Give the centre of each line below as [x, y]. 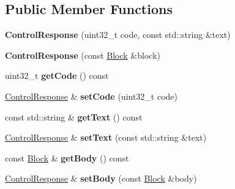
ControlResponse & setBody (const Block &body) [101, 178]
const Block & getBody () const [67, 157]
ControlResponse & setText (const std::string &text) [106, 137]
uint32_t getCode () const [57, 76]
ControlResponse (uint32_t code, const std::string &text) [118, 35]
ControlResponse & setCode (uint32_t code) [91, 96]
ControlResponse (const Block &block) [83, 55]
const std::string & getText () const [74, 117]
